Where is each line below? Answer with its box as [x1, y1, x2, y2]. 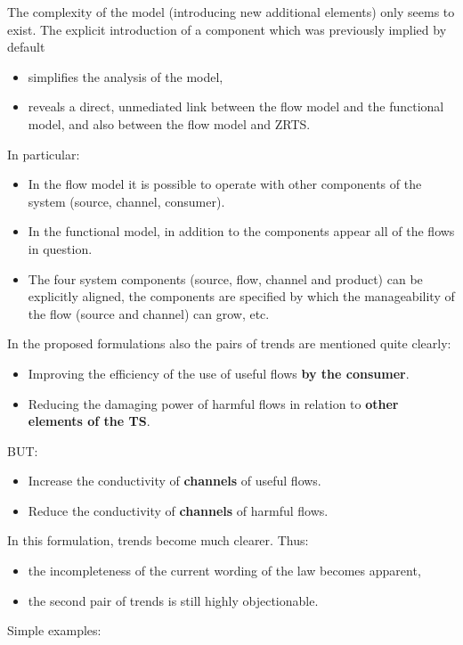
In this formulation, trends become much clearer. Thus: [7, 531, 309, 550]
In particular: [7, 144, 80, 163]
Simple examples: [7, 621, 102, 640]
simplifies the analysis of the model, [28, 67, 223, 86]
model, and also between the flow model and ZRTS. [28, 114, 311, 133]
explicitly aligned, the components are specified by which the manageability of [28, 287, 455, 306]
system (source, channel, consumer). [28, 192, 225, 210]
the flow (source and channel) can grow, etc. [28, 304, 270, 322]
